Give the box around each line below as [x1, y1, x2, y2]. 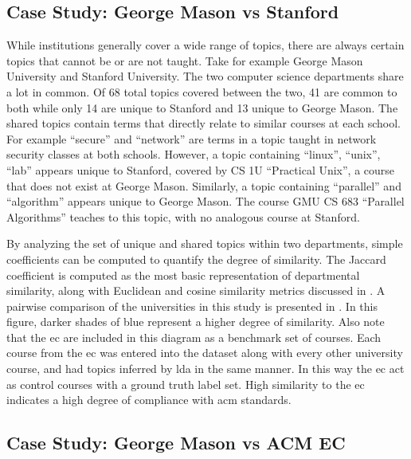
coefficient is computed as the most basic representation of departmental [6, 266, 360, 283]
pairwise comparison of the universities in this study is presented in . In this [6, 297, 378, 314]
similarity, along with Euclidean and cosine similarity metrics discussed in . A [6, 282, 386, 299]
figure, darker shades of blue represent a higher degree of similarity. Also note [6, 313, 385, 330]
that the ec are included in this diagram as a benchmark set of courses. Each [6, 328, 382, 345]
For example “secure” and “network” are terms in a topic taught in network [6, 130, 377, 147]
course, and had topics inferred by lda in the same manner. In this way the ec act [6, 360, 405, 377]
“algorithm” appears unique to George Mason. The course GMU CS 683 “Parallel [6, 193, 405, 210]
